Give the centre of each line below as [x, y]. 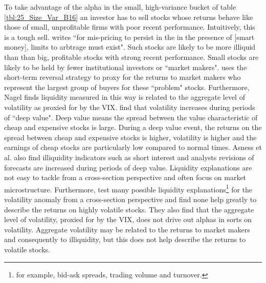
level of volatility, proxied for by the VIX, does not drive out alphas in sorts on [128, 219]
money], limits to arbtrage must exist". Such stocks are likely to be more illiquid [130, 47]
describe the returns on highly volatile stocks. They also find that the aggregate [129, 209]
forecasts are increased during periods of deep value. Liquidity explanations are [128, 167]
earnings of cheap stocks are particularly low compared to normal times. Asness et [133, 147]
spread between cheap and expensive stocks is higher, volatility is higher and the [130, 137]
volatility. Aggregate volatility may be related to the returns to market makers [127, 229]
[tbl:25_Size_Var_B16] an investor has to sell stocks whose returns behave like [129, 17]
